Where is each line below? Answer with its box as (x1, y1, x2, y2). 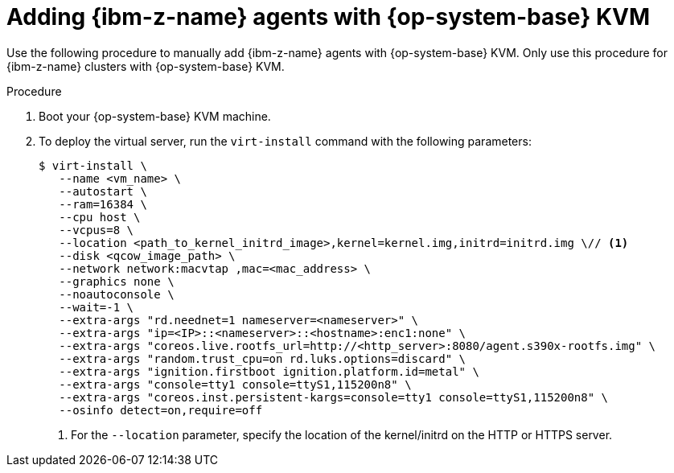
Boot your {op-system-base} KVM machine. (39, 109, 271, 123)
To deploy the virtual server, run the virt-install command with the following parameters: (39, 134, 532, 148)
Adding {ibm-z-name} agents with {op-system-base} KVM (6, 3, 651, 31)
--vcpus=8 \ (59, 223, 134, 236)
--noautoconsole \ (59, 287, 175, 301)
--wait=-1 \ (59, 300, 134, 314)
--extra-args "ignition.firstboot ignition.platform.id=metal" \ (59, 364, 479, 378)
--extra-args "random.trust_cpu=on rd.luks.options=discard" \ (59, 352, 466, 365)
